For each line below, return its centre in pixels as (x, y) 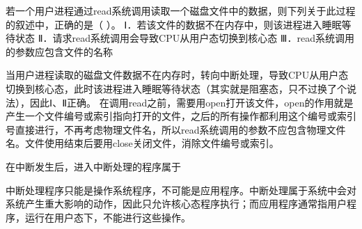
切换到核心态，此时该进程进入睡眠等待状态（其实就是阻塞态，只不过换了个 (176, 88)
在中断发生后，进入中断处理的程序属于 (93, 166)
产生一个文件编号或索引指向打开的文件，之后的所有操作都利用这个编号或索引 (181, 116)
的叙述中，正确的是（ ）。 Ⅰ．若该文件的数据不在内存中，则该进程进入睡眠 (174, 24)
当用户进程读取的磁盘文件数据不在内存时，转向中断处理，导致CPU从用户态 (177, 75)
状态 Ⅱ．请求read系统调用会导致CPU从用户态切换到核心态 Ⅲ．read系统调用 (184, 38)
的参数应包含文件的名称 (59, 51)
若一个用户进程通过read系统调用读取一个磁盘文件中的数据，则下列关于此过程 (181, 10)
